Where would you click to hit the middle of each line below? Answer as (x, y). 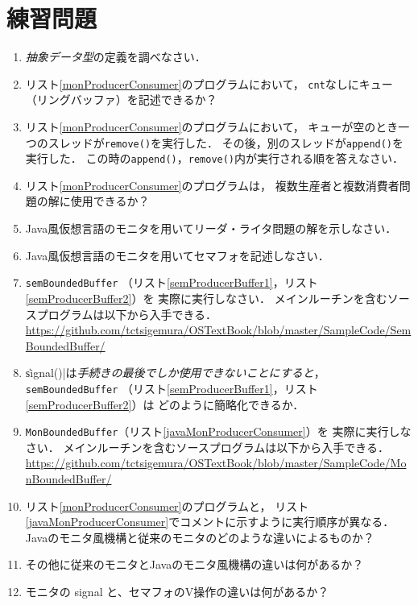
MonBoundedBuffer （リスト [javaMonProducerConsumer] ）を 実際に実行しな (218, 431)
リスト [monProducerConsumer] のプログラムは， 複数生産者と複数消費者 (212, 185)
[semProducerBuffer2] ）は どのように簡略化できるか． (165, 404)
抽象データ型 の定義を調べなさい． (116, 57)
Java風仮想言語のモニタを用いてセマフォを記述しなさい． (177, 255)
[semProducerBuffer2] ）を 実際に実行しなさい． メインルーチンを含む (206, 298)
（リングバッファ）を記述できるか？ (121, 99)
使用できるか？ (110, 201)
